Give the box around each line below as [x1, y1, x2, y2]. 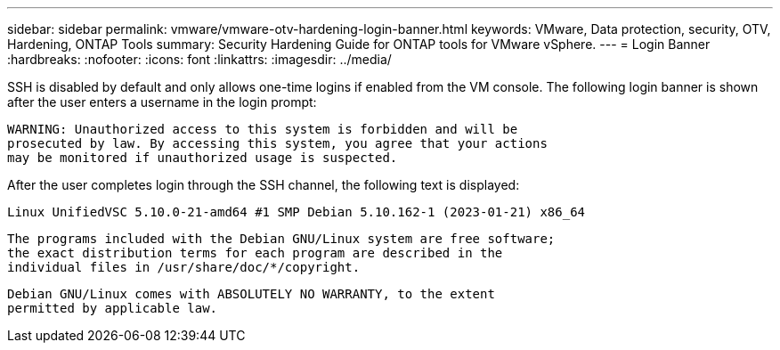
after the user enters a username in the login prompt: [7, 94, 317, 110]
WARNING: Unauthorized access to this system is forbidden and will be [7, 122, 518, 136]
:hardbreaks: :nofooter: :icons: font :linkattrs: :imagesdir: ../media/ [7, 52, 392, 67]
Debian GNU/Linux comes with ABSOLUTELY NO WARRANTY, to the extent [7, 287, 495, 301]
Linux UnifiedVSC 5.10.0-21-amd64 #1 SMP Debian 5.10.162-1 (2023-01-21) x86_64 [7, 205, 586, 219]
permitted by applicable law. [7, 301, 218, 315]
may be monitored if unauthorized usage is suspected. [7, 151, 398, 165]
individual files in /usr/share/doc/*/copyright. [7, 260, 361, 274]
